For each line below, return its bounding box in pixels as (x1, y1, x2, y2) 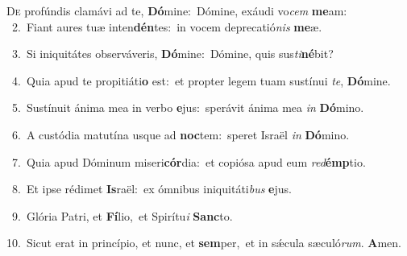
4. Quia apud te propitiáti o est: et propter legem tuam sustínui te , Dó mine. (11, 72, 391, 89)
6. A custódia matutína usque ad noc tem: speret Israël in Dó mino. (11, 126, 350, 142)
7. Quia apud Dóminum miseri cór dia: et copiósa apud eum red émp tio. (11, 153, 366, 170)
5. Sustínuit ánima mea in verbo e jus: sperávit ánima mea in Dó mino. (11, 99, 364, 116)
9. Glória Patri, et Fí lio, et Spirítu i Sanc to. (11, 207, 233, 224)
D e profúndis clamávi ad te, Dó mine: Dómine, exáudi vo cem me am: (6, 2, 347, 19)
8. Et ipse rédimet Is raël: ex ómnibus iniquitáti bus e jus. (11, 180, 292, 197)
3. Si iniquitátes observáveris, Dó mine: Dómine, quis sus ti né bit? (11, 45, 334, 62)
